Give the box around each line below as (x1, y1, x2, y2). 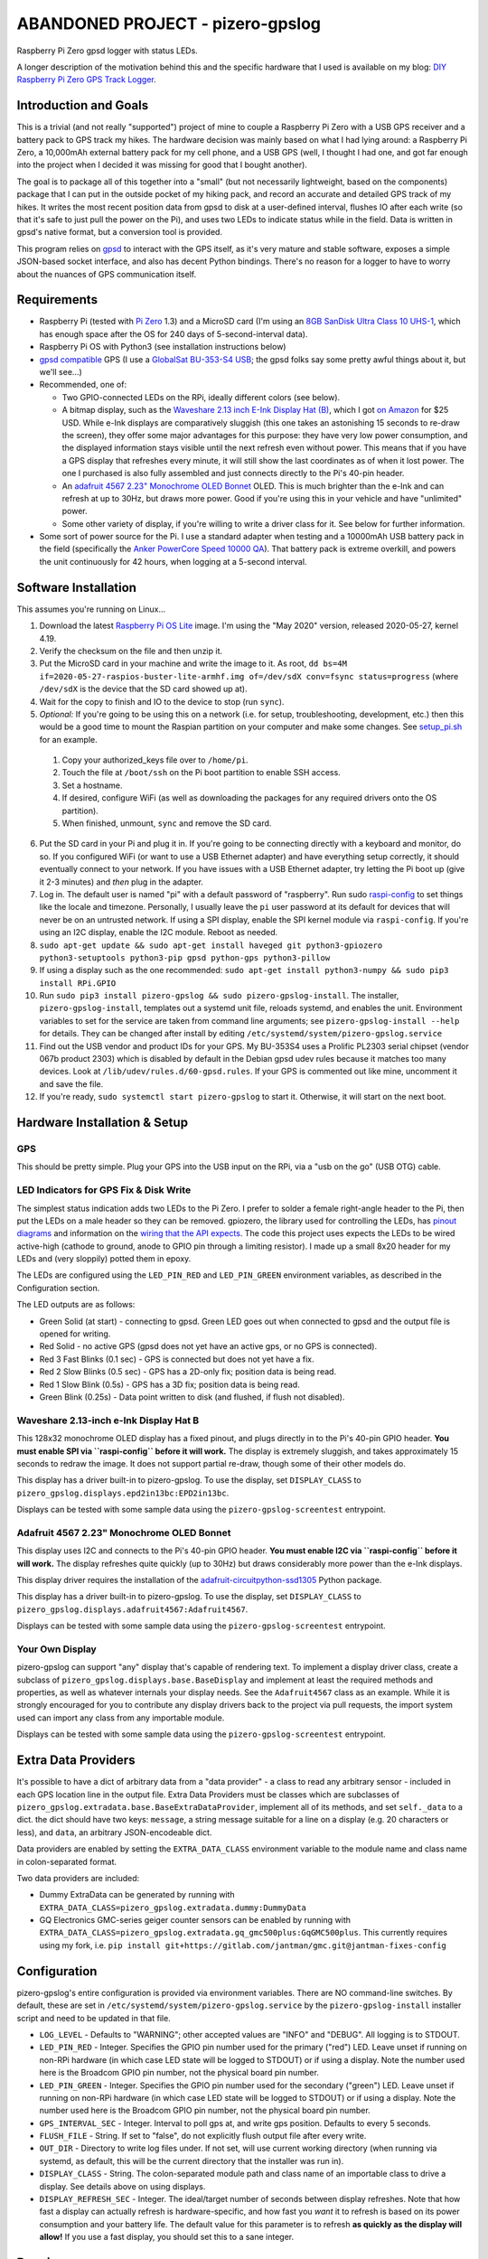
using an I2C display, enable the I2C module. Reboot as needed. (39, 927, 278, 938)
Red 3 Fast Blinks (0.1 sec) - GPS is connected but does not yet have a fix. (39, 1354, 315, 1364)
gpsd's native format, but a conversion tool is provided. (16, 227, 223, 238)
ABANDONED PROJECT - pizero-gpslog (16, 14, 321, 33)
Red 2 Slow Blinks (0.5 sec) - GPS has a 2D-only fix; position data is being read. (39, 1366, 337, 1377)
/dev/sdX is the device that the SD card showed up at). (39, 683, 248, 695)
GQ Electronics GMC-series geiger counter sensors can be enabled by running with (39, 1915, 352, 1926)
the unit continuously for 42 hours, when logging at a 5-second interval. (39, 556, 307, 567)
